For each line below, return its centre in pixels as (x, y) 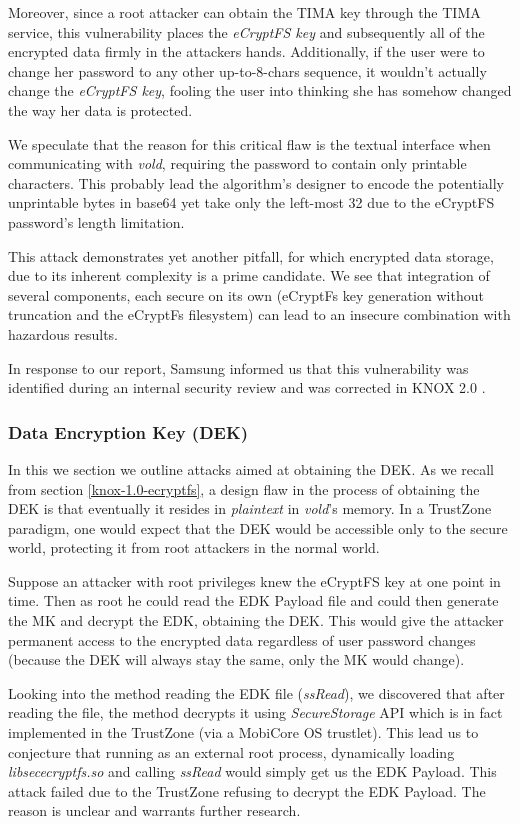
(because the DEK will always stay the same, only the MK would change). (236, 659)
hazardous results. (63, 333)
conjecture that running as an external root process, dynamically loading (231, 751)
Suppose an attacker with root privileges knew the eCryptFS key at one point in (254, 580)
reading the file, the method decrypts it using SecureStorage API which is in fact (255, 712)
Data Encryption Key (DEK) (128, 431)
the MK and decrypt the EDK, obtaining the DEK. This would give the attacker (256, 620)
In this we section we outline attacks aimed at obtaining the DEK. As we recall (251, 468)
